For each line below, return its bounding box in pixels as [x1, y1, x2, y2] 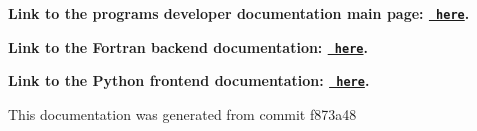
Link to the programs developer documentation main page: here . [8, 3, 470, 23]
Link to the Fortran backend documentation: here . [8, 36, 368, 57]
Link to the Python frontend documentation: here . [8, 70, 370, 91]
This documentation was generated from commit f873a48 [8, 103, 357, 124]
